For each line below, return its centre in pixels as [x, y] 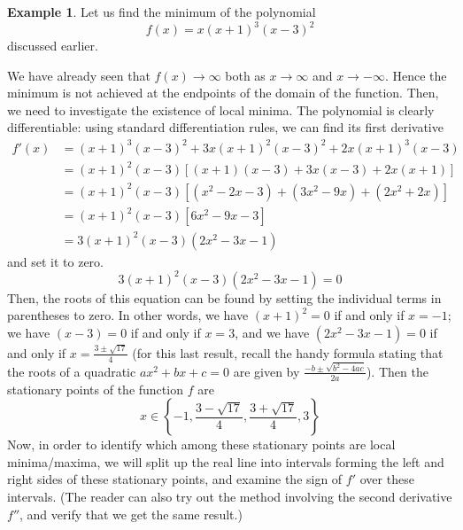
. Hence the [416, 75]
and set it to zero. [55, 261]
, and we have [272, 332]
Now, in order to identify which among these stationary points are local [201, 444]
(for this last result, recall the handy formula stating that [288, 352]
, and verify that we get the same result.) [131, 514]
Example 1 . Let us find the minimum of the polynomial [162, 12]
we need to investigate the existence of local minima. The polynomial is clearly [221, 109]
